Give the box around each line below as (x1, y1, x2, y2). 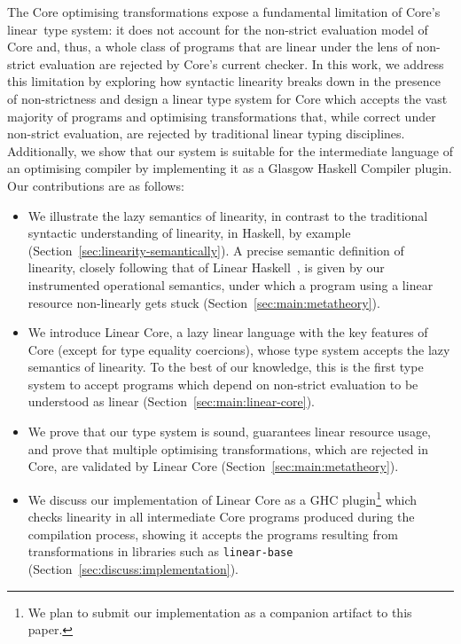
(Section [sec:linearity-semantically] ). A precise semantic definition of (27, 240, 404, 259)
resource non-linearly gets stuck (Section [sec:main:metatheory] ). (27, 293, 380, 311)
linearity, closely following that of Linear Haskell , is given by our (27, 258, 385, 277)
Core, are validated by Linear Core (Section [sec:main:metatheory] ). (27, 457, 399, 475)
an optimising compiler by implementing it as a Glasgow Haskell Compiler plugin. (7, 159, 452, 177)
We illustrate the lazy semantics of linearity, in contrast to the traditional (27, 206, 428, 224)
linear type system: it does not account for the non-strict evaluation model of (7, 20, 428, 38)
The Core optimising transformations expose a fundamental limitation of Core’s (7, 3, 441, 20)
